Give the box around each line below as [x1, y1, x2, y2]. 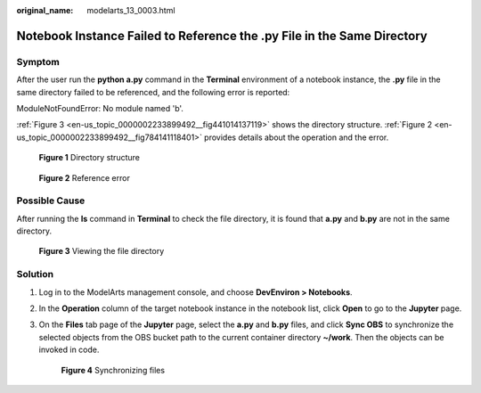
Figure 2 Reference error [38, 172, 131, 183]
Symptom [16, 55, 60, 68]
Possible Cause [16, 194, 86, 207]
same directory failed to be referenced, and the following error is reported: [16, 86, 290, 97]
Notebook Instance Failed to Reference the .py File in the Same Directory [16, 28, 428, 44]
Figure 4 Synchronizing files [61, 364, 165, 375]
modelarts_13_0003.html [86, 5, 175, 15]
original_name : [16, 5, 74, 15]
